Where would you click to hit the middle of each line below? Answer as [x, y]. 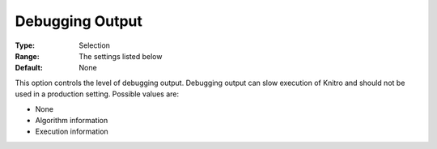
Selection [95, 45]
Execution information [72, 132]
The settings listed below [121, 56]
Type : [25, 45]
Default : [29, 68]
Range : [27, 56]
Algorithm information [72, 120]
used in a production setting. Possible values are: [97, 94]
